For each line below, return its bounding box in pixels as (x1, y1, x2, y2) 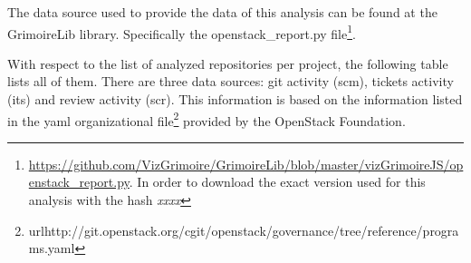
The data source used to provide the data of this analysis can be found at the (7, 3, 437, 21)
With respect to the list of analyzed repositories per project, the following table (7, 54, 448, 73)
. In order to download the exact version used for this (129, 172, 426, 191)
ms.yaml (28, 239, 75, 258)
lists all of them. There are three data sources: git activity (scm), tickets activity (7, 72, 454, 91)
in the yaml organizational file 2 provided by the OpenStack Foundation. (7, 108, 406, 130)
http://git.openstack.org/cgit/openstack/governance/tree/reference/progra (43, 220, 459, 239)
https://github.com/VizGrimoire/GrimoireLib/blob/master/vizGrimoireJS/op (28, 154, 464, 173)
